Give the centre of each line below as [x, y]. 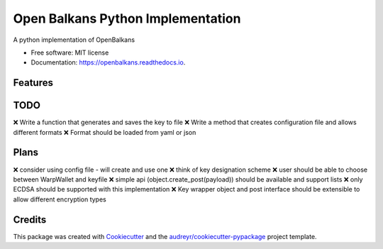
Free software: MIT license [70, 52]
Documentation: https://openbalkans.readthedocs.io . [108, 62]
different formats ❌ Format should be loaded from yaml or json [105, 132]
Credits [30, 220]
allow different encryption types [60, 199]
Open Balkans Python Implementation [127, 18]
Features [33, 83]
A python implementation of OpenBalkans [74, 40]
